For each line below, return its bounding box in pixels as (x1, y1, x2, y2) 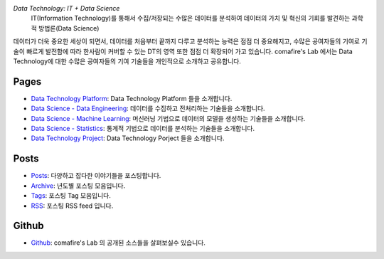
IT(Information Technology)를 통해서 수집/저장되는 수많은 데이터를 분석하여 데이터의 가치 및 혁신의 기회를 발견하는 (31, 14, 351, 23)
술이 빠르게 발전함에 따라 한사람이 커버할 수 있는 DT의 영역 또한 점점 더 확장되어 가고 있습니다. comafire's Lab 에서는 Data (13, 47, 353, 55)
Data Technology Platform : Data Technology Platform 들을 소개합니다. (31, 94, 233, 102)
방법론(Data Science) (38, 23, 100, 32)
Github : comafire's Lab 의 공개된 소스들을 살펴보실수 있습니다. (31, 238, 206, 247)
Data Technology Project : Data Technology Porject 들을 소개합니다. (31, 134, 225, 142)
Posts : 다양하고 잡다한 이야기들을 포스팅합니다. (31, 171, 161, 180)
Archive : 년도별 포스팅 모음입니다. (31, 181, 126, 190)
